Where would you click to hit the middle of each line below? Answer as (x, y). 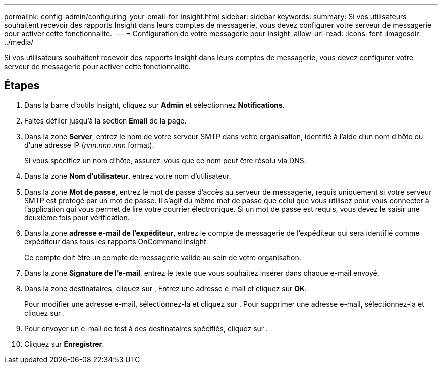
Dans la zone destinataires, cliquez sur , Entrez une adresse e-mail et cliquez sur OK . (166, 288)
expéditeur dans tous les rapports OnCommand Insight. (116, 241)
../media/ (19, 42)
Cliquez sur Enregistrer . (64, 344)
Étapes (22, 86)
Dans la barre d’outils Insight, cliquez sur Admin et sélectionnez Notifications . (154, 105)
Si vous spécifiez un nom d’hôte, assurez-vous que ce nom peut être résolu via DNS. (165, 160)
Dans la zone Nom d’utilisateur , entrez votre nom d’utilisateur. (128, 176)
